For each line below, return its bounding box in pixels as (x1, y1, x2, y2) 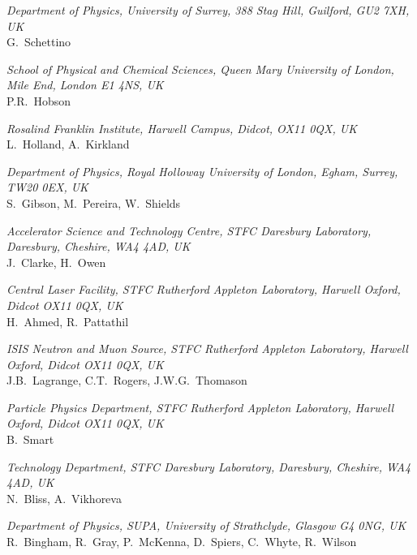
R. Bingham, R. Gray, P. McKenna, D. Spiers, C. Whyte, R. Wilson (6, 533, 357, 550)
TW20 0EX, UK (6, 179, 88, 196)
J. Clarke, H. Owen (6, 253, 106, 270)
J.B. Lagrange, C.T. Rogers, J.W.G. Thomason (6, 372, 247, 389)
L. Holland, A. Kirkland (6, 136, 130, 153)
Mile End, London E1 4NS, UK (6, 76, 164, 93)
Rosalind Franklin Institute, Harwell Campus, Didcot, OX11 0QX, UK (6, 119, 357, 136)
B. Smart (6, 431, 54, 448)
